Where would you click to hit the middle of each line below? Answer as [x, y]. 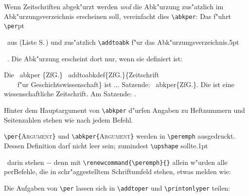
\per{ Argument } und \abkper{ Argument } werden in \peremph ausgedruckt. [120, 136]
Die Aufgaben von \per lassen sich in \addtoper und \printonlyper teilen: [117, 187]
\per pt [14, 26]
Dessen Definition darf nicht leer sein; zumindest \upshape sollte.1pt [106, 145]
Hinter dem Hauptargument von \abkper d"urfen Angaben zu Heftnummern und [124, 110]
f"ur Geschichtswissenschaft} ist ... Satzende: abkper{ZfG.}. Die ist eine [126, 84]
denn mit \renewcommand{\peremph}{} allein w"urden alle [141, 162]
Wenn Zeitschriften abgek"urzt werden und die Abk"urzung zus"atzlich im [114, 6]
